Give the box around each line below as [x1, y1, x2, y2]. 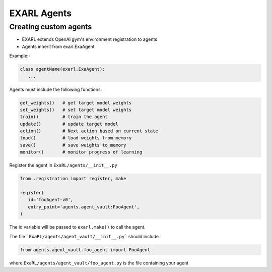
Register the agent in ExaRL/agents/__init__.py [9, 162, 118, 169]
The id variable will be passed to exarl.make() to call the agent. [9, 224, 146, 230]
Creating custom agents [9, 22, 92, 31]
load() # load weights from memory [20, 135, 132, 141]
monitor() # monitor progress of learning [20, 149, 143, 155]
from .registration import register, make [20, 176, 126, 182]
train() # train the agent [20, 114, 108, 120]
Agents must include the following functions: [9, 86, 102, 92]
